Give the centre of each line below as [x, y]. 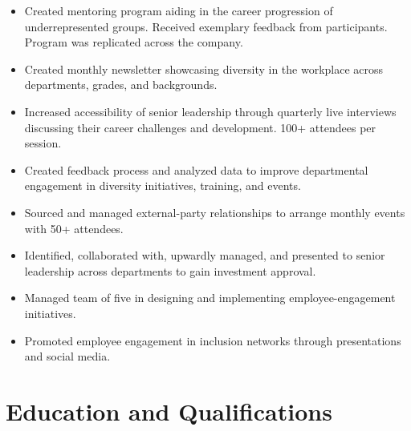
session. [43, 143]
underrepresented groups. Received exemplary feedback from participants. [206, 26]
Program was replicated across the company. [134, 42]
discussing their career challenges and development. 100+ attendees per [200, 127]
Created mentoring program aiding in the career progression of [179, 10]
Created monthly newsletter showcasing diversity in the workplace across [204, 68]
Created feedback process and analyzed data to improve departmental [196, 169]
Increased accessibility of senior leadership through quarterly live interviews [210, 111]
